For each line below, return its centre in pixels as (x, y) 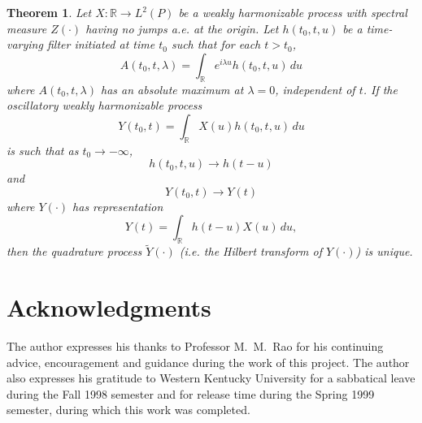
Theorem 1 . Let (49, 12)
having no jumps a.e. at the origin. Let (182, 28)
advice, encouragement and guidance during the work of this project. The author (208, 362)
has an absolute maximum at (172, 89)
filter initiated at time (101, 44)
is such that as (43, 150)
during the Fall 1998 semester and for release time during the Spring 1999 (191, 393)
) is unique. (384, 251)
